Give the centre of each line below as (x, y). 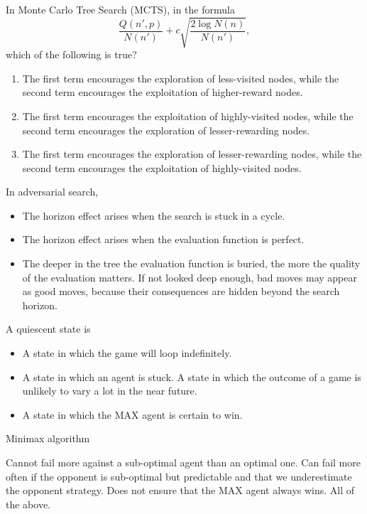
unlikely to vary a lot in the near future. (110, 391)
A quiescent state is (48, 329)
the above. (28, 504)
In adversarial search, (52, 192)
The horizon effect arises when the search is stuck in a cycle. (154, 215)
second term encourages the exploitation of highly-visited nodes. (162, 167)
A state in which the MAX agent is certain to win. (132, 414)
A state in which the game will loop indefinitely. (127, 353)
